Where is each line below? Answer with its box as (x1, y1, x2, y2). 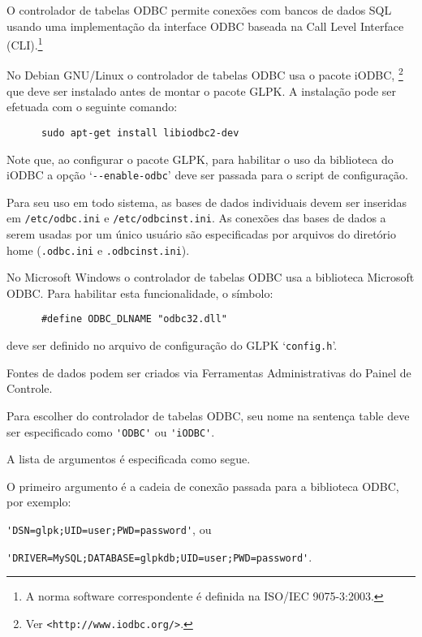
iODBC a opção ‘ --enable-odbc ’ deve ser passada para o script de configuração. (6, 166, 408, 183)
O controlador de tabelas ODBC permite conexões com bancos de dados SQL (6, 2, 392, 18)
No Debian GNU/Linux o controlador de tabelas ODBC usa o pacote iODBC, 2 (6, 64, 403, 84)
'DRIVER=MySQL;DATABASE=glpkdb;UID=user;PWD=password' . (6, 548, 312, 565)
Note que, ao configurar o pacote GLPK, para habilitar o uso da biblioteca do (6, 150, 394, 167)
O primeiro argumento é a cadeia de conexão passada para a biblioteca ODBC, (6, 477, 399, 494)
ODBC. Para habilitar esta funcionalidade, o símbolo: (6, 284, 273, 301)
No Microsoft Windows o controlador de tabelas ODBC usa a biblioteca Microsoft (6, 269, 415, 286)
